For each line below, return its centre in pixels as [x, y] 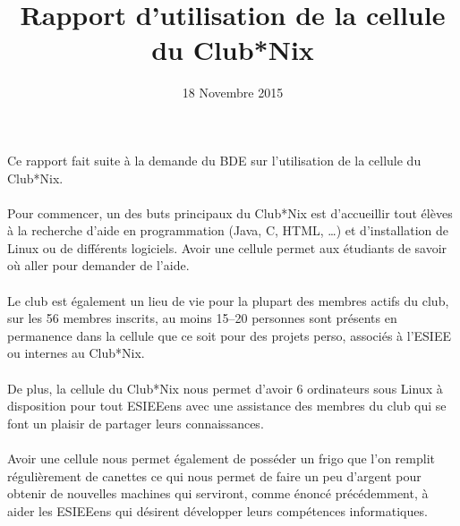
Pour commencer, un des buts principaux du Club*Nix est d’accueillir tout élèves [230, 212]
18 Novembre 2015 [233, 93]
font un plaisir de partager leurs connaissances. [136, 423]
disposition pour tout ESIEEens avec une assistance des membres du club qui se [227, 406]
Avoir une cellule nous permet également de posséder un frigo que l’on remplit [221, 458]
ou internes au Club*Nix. [76, 353]
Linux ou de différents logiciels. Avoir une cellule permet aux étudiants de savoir [227, 247]
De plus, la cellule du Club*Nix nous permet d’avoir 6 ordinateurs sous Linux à [225, 388]
